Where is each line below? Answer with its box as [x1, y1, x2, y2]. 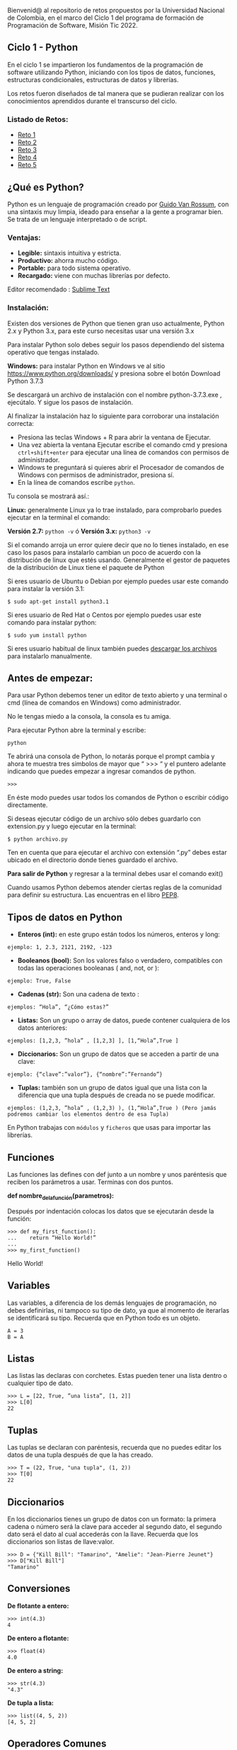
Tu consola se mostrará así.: [7, 492, 90, 500]
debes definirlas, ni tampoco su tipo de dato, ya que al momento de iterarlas [7, 1306, 230, 1314]
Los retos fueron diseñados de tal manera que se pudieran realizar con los [7, 89, 224, 98]
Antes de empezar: [7, 672, 93, 684]
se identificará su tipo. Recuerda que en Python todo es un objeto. [7, 1313, 200, 1322]
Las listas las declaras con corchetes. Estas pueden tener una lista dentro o [7, 1372, 228, 1380]
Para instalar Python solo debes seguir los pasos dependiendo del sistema [7, 340, 225, 349]
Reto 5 [17, 161, 37, 169]
